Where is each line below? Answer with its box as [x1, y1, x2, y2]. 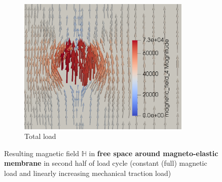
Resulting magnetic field [4, 148, 80, 158]
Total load [24, 131, 56, 141]
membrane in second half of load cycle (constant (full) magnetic [4, 158, 207, 168]
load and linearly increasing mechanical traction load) [4, 168, 171, 178]
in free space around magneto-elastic [89, 148, 218, 158]
